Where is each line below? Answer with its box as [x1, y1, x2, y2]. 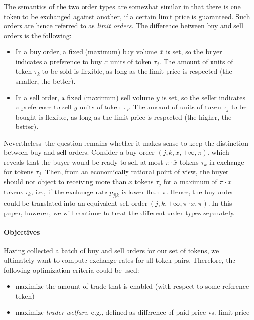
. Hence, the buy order [166, 186, 233, 196]
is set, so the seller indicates [162, 92, 246, 102]
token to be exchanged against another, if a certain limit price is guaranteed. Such [4, 11, 250, 21]
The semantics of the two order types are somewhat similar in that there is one [4, 1, 241, 11]
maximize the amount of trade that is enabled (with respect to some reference [15, 281, 249, 291]
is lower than [121, 186, 160, 196]
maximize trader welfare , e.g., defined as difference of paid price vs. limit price [15, 307, 250, 317]
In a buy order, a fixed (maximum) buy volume [15, 46, 158, 57]
